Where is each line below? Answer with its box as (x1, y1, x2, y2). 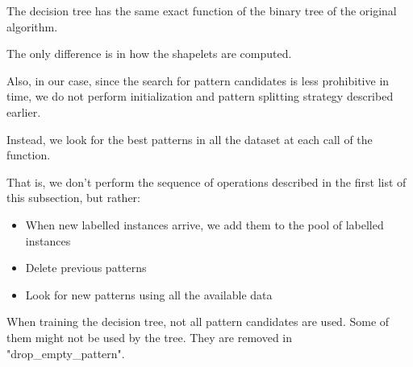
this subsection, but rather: (6, 189, 140, 206)
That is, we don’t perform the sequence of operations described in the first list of (6, 173, 407, 190)
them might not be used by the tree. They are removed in (6, 328, 293, 345)
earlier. (6, 103, 41, 120)
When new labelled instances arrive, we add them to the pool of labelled (25, 216, 384, 233)
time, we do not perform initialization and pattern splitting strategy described (6, 88, 394, 105)
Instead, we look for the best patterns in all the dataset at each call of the (6, 130, 373, 147)
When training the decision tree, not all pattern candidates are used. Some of (6, 313, 390, 330)
